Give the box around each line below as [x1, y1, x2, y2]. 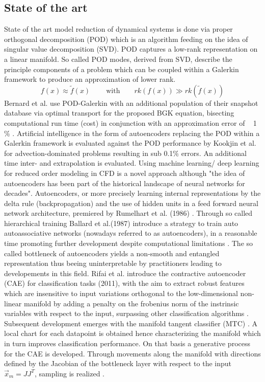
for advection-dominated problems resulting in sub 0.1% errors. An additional [4, 147, 247, 158]
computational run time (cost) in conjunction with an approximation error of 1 [4, 117, 257, 128]
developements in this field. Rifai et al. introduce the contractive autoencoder [4, 267, 246, 278]
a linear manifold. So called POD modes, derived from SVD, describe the [4, 53, 232, 64]
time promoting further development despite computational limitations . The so [4, 238, 253, 249]
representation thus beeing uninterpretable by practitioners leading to [4, 258, 222, 268]
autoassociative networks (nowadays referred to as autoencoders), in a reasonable [4, 228, 257, 238]
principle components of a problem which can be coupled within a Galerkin [4, 63, 239, 74]
